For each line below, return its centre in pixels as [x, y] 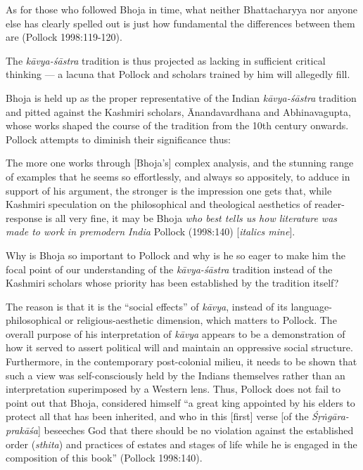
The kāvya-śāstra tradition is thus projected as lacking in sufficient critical [166, 60]
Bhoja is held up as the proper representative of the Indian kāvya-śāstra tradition [181, 97]
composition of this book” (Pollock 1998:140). [104, 458]
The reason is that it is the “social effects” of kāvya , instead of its [147, 306]
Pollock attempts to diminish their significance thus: [118, 139]
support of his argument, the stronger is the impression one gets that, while [169, 190]
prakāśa [22, 430]
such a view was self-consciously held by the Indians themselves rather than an [176, 375]
